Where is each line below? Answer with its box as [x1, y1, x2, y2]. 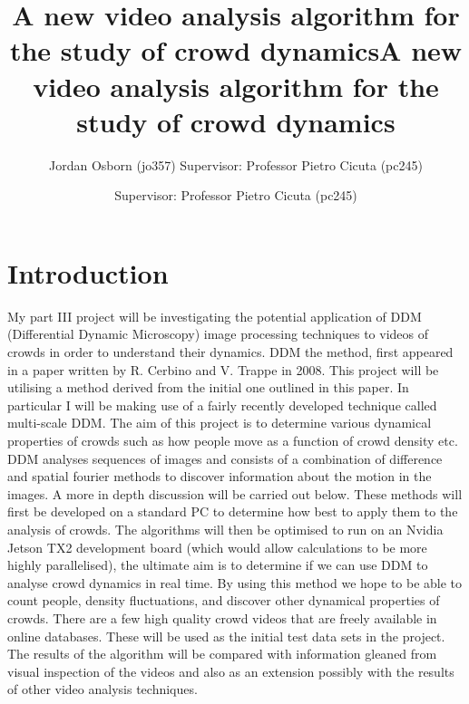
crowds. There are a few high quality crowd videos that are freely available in [7, 608, 437, 627]
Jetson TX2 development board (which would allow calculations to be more [7, 537, 427, 556]
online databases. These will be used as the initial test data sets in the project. [7, 626, 445, 645]
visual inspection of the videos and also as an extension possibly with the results [7, 661, 454, 680]
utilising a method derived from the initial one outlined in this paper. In [7, 378, 409, 397]
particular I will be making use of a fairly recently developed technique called [7, 395, 437, 414]
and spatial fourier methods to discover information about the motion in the [7, 467, 432, 486]
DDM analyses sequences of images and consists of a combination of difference [7, 448, 443, 468]
